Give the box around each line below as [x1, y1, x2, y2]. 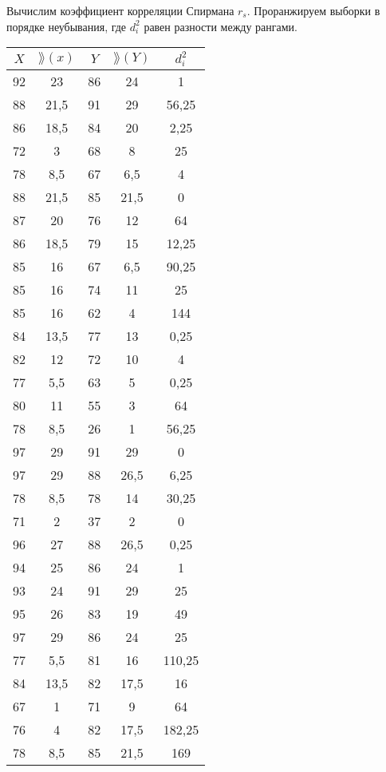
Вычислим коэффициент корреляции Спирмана [6, 2, 234, 18]
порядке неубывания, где [6, 18, 127, 34]
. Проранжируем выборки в [246, 2, 380, 18]
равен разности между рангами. [144, 18, 297, 34]
